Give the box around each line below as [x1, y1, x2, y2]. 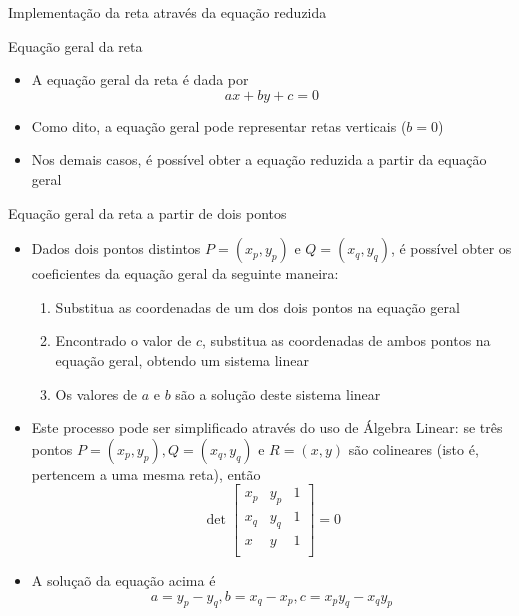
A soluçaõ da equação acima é [31, 570, 216, 591]
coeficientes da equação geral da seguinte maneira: [31, 263, 339, 284]
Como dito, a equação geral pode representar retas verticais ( [31, 115, 407, 136]
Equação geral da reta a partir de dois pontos [8, 202, 287, 223]
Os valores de [55, 383, 138, 404]
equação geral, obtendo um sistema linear [55, 349, 309, 370]
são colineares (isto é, [348, 438, 479, 459]
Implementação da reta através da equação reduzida [8, 2, 327, 22]
